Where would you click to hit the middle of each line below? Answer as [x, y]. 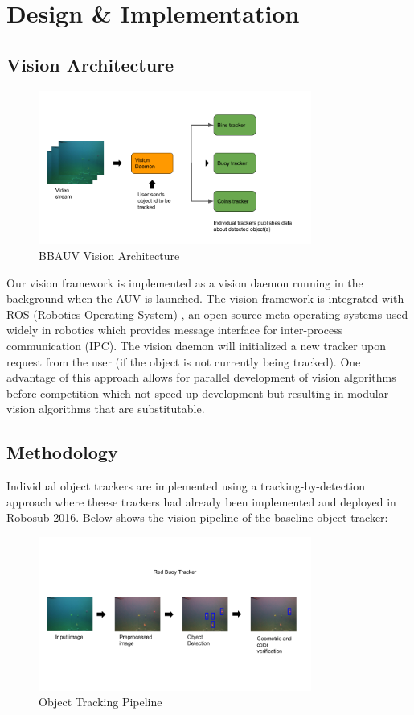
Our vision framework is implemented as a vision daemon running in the [185, 282]
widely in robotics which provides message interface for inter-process [175, 330]
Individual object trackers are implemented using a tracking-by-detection [186, 486]
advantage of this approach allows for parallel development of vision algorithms [201, 377]
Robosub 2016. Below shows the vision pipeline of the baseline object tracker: [197, 517]
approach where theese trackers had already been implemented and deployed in [201, 501]
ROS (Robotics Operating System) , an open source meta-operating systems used [207, 314]
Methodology [62, 452]
